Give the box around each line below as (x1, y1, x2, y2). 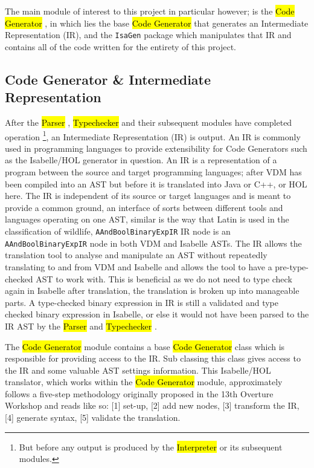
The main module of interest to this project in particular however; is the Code (5, 5, 295, 17)
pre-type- (275, 260, 309, 273)
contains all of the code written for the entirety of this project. (5, 40, 236, 53)
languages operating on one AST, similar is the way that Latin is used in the (5, 213, 289, 226)
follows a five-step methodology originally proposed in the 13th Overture (5, 387, 274, 400)
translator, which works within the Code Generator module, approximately (5, 375, 283, 388)
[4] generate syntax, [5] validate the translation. (5, 411, 181, 424)
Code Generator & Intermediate (5, 70, 211, 88)
